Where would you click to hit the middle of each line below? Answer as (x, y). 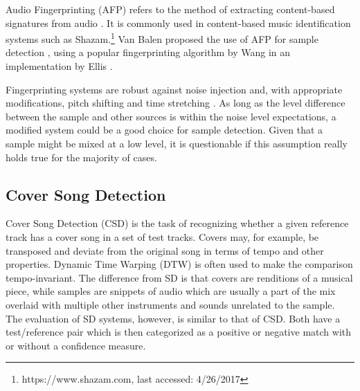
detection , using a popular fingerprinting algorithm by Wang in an (148, 52)
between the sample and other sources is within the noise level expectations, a (171, 116)
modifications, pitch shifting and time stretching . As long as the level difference (175, 103)
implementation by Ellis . (59, 66)
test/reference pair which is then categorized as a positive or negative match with (178, 332)
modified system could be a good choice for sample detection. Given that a (164, 130)
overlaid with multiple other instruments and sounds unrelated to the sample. (170, 304)
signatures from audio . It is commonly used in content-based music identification (178, 22)
